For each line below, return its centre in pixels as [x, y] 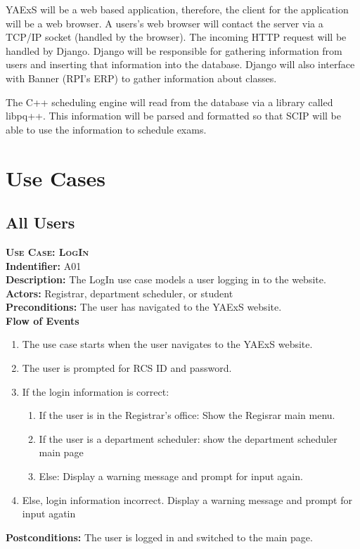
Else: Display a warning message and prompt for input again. [171, 476]
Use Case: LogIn [47, 251]
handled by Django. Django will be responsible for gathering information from [174, 50]
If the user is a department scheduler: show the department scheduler [188, 438]
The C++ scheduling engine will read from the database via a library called [169, 102]
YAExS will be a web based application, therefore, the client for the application [177, 9]
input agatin [49, 514]
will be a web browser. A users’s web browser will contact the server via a [165, 23]
